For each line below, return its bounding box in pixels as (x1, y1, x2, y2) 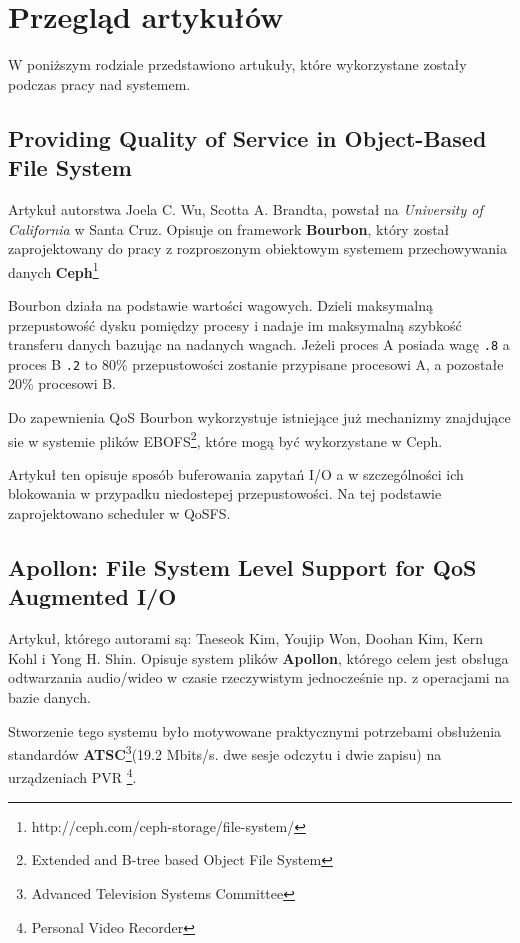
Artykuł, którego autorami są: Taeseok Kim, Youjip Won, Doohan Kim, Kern (8, 628, 484, 649)
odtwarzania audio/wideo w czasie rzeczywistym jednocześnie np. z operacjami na (8, 667, 510, 688)
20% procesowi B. (8, 373, 117, 394)
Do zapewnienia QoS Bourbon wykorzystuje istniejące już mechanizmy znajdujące (8, 407, 511, 428)
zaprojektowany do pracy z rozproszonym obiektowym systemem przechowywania (8, 238, 507, 259)
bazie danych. (8, 687, 91, 708)
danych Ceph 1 (8, 258, 99, 282)
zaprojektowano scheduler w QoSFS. (8, 503, 231, 524)
